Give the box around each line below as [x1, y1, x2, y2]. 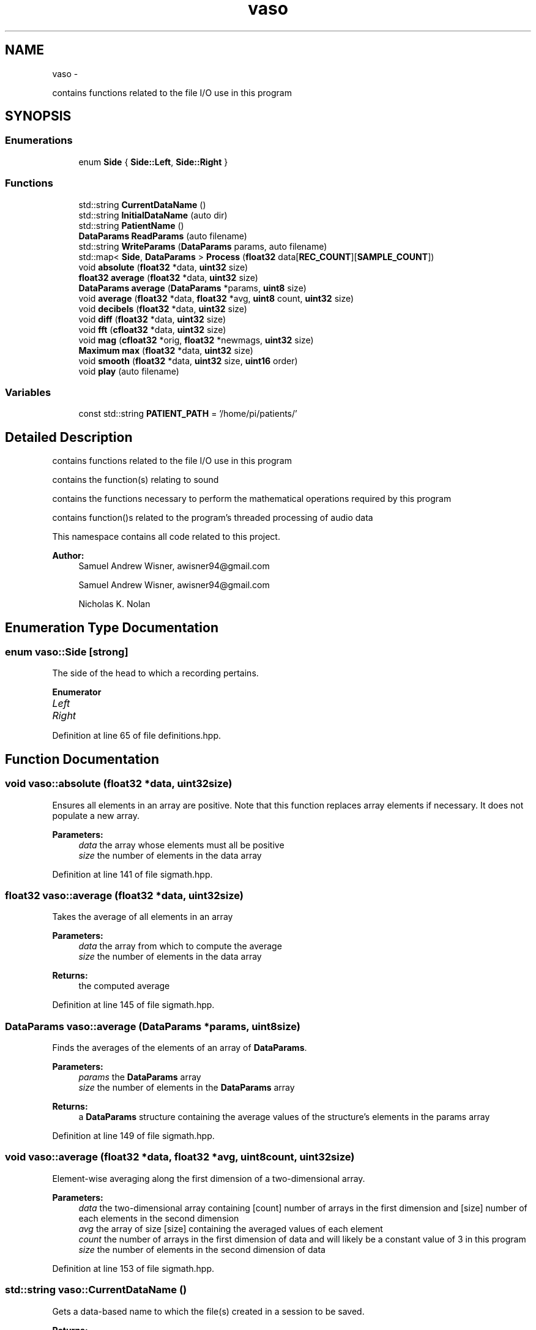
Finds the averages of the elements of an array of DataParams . [52, 1042, 307, 1053]
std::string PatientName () [78, 220, 184, 231]
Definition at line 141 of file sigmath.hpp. [52, 869, 213, 880]
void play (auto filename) [78, 365, 179, 376]
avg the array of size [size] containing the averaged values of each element [78, 1223, 383, 1234]
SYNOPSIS [5, 108, 72, 124]
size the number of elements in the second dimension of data [78, 1244, 326, 1255]
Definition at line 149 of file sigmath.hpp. [52, 1130, 215, 1141]
